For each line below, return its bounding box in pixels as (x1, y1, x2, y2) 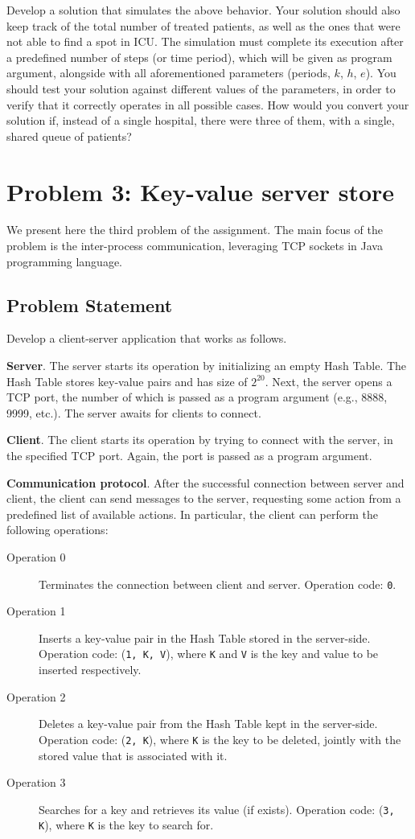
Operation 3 (6, 774, 66, 791)
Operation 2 (6, 688, 66, 705)
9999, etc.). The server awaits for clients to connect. (6, 404, 261, 421)
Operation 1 (6, 603, 66, 619)
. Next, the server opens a (265, 372, 392, 389)
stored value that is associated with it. (39, 746, 228, 763)
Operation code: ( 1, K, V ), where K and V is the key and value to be (39, 645, 379, 662)
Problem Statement (6, 292, 173, 317)
